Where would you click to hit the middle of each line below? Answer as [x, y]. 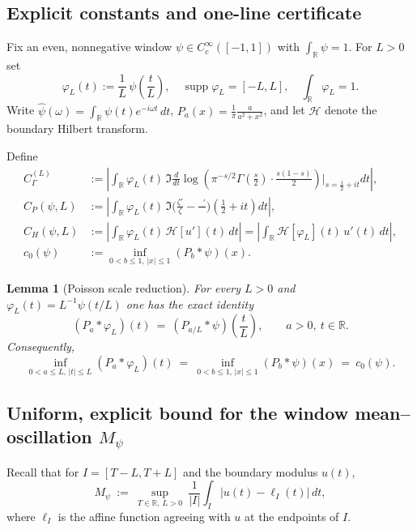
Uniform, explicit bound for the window [178, 412]
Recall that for [43, 471]
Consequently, [41, 346]
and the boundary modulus [251, 471]
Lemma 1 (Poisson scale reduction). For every [124, 287]
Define [22, 156]
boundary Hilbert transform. [77, 128]
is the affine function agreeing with [144, 516]
